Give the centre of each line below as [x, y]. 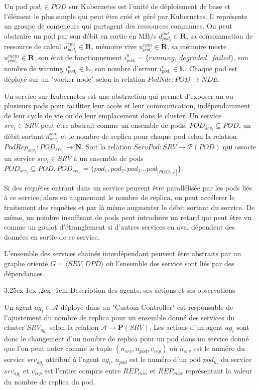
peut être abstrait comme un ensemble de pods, [114, 125]
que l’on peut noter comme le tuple [58, 348]
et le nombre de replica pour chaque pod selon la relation [149, 136]
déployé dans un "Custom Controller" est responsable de [147, 307]
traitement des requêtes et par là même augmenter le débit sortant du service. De [129, 207]
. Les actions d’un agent [186, 327]
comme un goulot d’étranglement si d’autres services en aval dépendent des [120, 227]
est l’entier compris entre [83, 370]
